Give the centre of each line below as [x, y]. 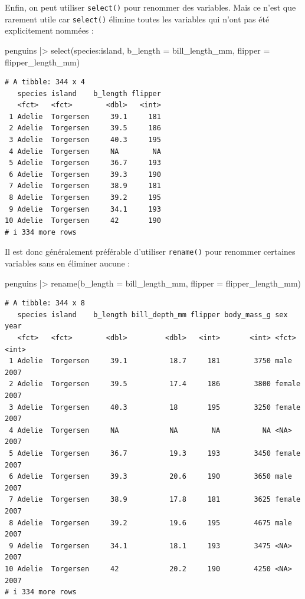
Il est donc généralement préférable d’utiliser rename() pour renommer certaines [150, 251]
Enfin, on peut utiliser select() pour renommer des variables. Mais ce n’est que [150, 7]
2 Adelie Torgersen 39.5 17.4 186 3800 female [155, 384]
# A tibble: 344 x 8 [45, 303]
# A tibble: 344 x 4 [45, 82]
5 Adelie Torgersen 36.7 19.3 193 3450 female [155, 453]
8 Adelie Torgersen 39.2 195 [85, 198]
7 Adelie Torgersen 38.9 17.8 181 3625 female [155, 500]
